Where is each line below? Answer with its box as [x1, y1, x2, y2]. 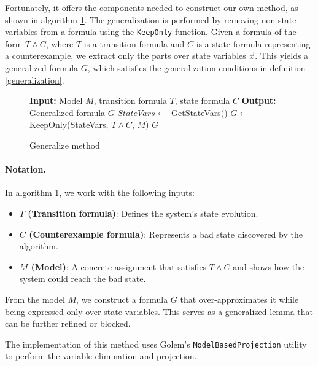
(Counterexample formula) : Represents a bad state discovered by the [29, 227, 303, 240]
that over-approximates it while [180, 292, 299, 305]
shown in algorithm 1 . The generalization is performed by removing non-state [5, 13, 297, 26]
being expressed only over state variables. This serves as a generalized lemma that [5, 305, 314, 317]
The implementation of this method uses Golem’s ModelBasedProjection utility [5, 337, 307, 350]
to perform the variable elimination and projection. [5, 349, 197, 362]
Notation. [5, 163, 46, 176]
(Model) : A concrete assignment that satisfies [31, 260, 207, 273]
